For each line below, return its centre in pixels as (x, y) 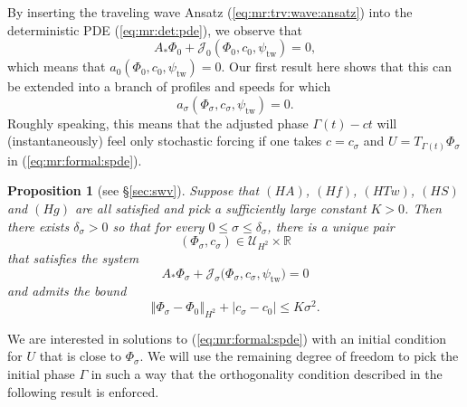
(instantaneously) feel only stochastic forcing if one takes (165, 141)
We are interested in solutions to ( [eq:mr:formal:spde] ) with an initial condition (227, 338)
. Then (423, 208)
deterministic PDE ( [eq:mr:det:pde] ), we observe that (155, 29)
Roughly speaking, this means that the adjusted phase (158, 123)
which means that (57, 66)
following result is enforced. (83, 391)
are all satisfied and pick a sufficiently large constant (221, 208)
